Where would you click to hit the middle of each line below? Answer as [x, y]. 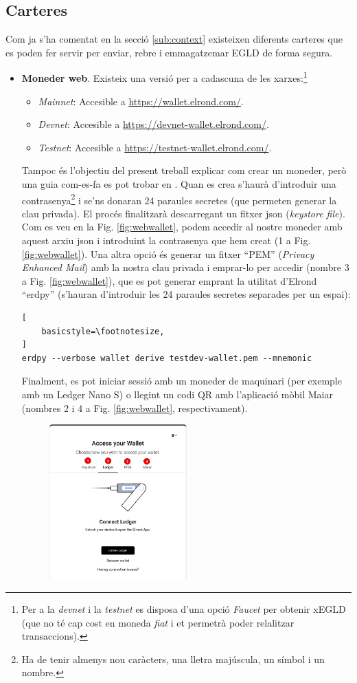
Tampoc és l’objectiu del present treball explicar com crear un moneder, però [184, 170]
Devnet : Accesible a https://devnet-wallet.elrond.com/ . [153, 124]
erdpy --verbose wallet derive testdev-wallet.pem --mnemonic [167, 358]
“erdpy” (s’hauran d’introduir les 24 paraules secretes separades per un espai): [186, 294]
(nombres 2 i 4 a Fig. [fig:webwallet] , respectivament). [135, 408]
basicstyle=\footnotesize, [103, 331]
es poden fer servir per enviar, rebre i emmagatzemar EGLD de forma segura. [169, 52]
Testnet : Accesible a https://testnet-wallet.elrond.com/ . [155, 147]
